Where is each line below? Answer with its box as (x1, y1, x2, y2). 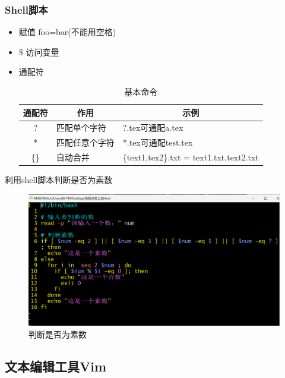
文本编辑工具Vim (5, 357, 107, 375)
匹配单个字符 (56, 121, 106, 134)
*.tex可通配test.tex (122, 136, 193, 149)
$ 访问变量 (18, 45, 59, 58)
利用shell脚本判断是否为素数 (5, 174, 113, 186)
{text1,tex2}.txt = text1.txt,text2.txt (122, 151, 259, 163)
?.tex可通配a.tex (122, 121, 183, 134)
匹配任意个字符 (56, 136, 115, 149)
